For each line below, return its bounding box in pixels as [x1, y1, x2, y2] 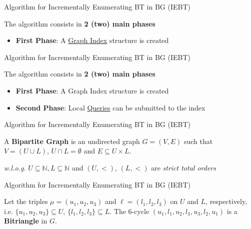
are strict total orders [151, 162, 216, 172]
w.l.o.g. [4, 162, 26, 172]
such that [183, 135, 213, 146]
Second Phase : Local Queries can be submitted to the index [15, 102, 205, 112]
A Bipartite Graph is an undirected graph [4, 135, 140, 146]
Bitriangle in [4, 215, 47, 226]
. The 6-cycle [109, 205, 149, 216]
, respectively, [205, 196, 247, 206]
